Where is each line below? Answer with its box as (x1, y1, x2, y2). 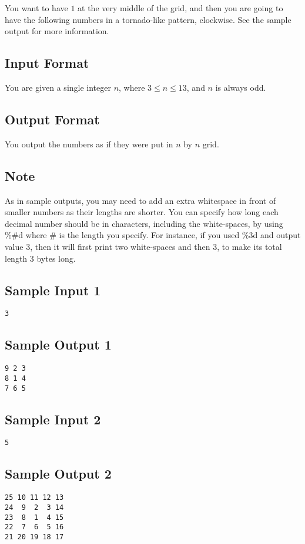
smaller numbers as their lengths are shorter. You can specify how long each (5, 206, 279, 218)
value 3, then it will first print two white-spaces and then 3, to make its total (5, 240, 282, 252)
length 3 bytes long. (5, 252, 76, 264)
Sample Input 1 (5, 281, 101, 299)
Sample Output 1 (5, 335, 112, 354)
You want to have (5, 2, 68, 14)
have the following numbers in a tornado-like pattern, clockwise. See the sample (5, 13, 291, 25)
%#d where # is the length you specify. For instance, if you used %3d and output (5, 229, 301, 241)
